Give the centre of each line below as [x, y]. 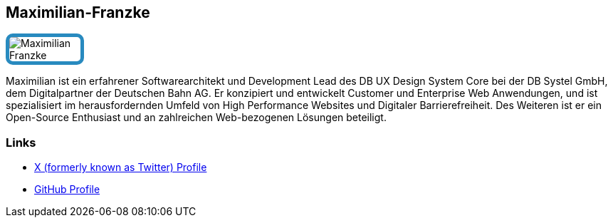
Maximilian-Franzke [78, 12]
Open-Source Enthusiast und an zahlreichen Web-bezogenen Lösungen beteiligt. [196, 118]
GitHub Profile [67, 190]
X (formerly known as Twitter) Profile [121, 167]
